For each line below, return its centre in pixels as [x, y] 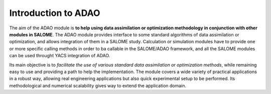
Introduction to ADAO [55, 13]
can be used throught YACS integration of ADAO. [60, 56]
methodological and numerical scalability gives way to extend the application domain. [98, 86]
